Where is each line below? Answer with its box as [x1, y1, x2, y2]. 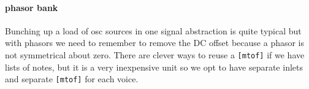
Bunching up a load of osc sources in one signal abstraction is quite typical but [5, 24, 302, 37]
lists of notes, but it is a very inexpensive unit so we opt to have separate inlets [5, 60, 303, 73]
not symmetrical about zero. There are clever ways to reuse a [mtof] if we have [5, 48, 305, 61]
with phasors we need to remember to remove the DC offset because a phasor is [5, 36, 305, 49]
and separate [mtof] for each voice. [5, 72, 139, 85]
